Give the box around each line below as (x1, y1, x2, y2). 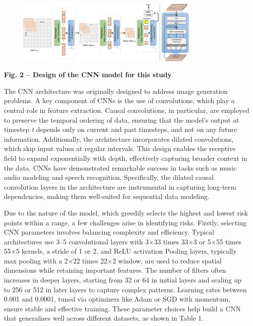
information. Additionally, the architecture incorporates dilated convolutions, (4, 133, 234, 144)
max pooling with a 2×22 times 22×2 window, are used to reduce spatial (4, 255, 222, 265)
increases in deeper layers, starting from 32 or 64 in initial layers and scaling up (4, 275, 242, 285)
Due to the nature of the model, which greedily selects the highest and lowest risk (4, 207, 248, 217)
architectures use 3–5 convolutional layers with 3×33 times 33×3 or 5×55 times (4, 236, 241, 246)
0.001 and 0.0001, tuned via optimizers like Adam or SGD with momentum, (4, 294, 231, 304)
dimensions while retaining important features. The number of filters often (4, 265, 226, 275)
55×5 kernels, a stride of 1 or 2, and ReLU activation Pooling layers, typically (4, 246, 237, 256)
